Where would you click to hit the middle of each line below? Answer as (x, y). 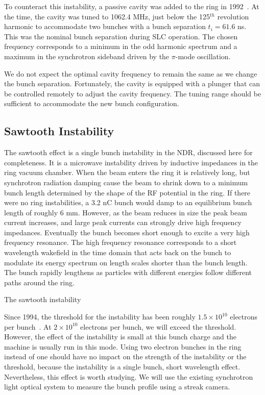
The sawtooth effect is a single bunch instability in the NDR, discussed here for (128, 152)
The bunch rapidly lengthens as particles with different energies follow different (128, 272)
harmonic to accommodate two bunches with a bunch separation (105, 26)
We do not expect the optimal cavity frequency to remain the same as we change (131, 73)
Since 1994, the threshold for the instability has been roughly (100, 317)
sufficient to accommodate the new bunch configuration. (92, 103)
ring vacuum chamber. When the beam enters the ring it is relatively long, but (127, 172)
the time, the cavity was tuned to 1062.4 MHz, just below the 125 (107, 16)
